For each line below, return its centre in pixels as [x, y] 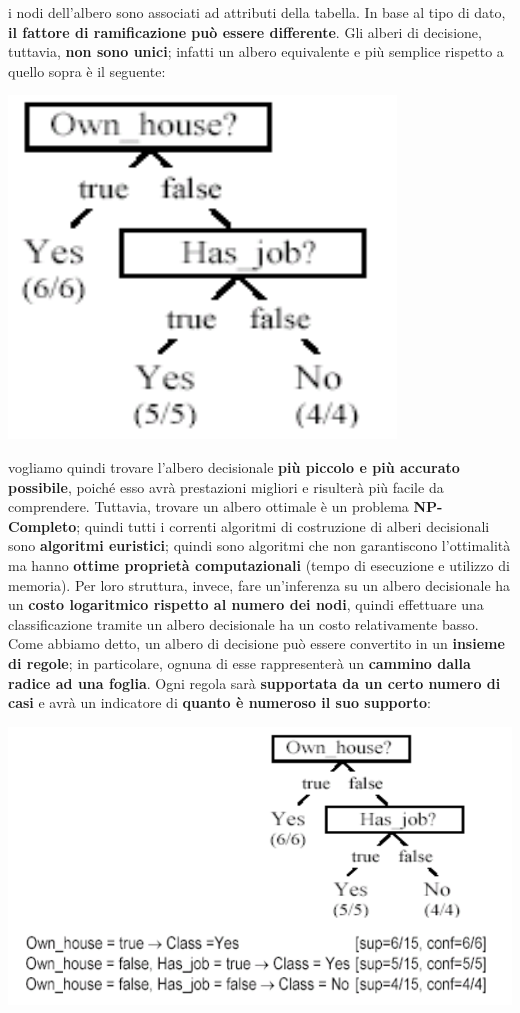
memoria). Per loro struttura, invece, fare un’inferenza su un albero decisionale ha [259, 584]
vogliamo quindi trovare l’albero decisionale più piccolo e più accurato [234, 466]
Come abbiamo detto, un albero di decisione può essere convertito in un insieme [256, 643]
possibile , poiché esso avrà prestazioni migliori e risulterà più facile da [226, 486]
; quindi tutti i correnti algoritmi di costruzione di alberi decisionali [283, 525]
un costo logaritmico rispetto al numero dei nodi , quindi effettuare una [246, 604]
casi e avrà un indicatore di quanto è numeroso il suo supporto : [219, 702]
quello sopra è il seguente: [87, 70]
